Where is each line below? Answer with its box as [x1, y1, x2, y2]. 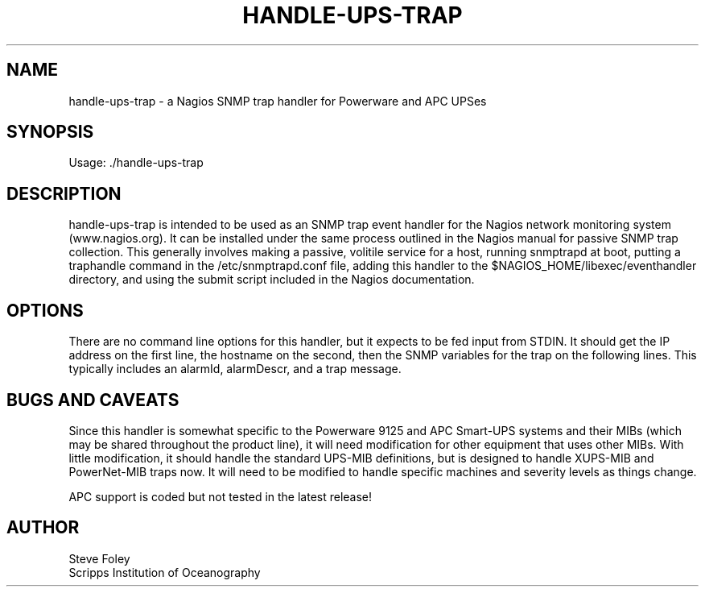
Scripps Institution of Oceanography [68, 565, 261, 579]
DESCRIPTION [6, 183, 122, 204]
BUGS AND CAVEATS [6, 389, 179, 410]
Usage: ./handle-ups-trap [68, 156, 204, 170]
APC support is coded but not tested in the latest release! [68, 489, 373, 504]
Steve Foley [68, 551, 130, 566]
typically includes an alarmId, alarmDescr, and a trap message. [68, 362, 402, 376]
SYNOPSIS [6, 122, 94, 143]
